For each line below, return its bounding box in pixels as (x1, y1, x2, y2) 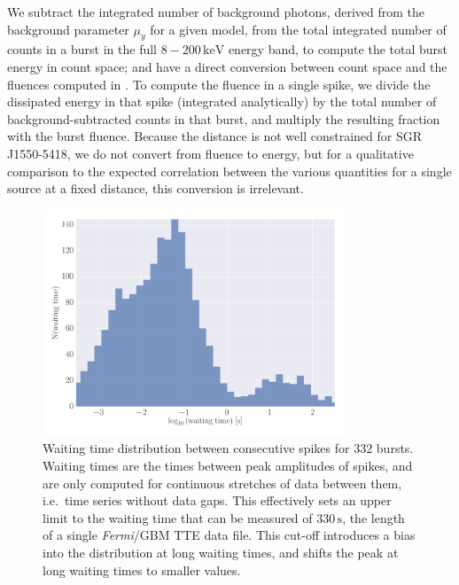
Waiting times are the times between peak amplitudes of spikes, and (43, 456, 413, 475)
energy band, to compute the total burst (228, 40, 448, 58)
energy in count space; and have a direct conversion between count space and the (7, 57, 447, 75)
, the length (342, 508, 405, 526)
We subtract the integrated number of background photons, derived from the (7, 3, 424, 20)
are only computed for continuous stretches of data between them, (43, 473, 402, 492)
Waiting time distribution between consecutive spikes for (43, 439, 350, 457)
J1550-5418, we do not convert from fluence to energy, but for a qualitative (7, 144, 414, 162)
